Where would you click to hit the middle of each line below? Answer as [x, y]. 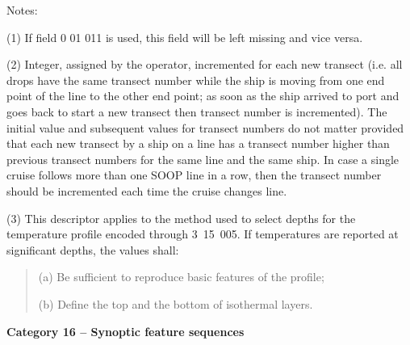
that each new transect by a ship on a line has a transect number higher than [198, 143]
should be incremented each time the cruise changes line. [147, 190]
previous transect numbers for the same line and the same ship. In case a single [203, 159]
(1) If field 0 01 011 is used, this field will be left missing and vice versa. [185, 37]
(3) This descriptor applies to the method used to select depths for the [181, 218]
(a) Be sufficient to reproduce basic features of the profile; [181, 277]
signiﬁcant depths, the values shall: [93, 249]
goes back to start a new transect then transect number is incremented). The [197, 111]
